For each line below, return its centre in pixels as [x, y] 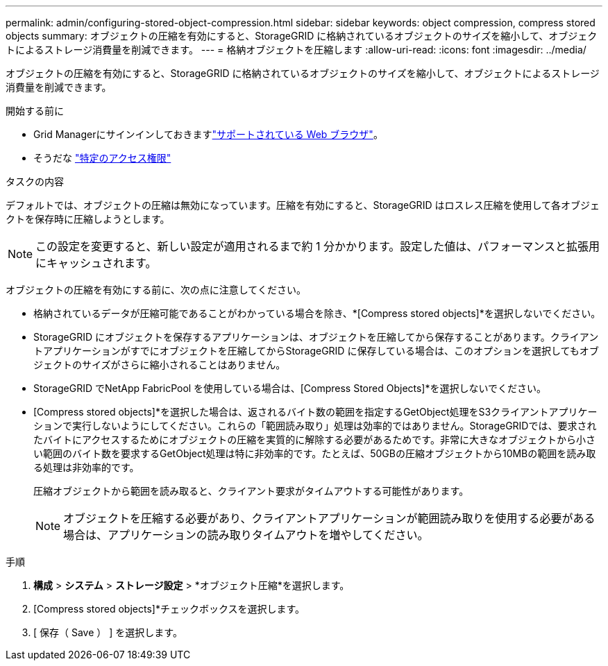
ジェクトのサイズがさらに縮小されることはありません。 [160, 365]
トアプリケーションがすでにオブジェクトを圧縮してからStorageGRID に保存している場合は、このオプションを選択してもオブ [316, 351]
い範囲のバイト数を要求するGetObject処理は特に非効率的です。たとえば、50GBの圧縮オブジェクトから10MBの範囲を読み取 [315, 453]
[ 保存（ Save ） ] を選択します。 [108, 632]
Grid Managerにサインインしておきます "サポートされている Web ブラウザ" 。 [208, 134]
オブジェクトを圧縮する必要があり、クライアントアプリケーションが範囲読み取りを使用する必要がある [329, 518]
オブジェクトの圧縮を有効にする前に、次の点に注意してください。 [156, 290]
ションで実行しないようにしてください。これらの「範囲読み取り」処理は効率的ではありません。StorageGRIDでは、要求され [315, 426]
